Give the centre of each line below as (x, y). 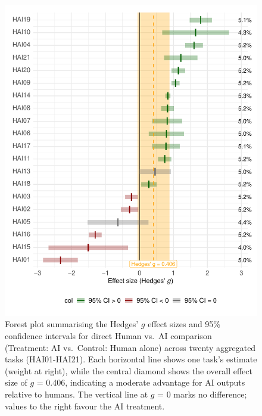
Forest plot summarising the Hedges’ (72, 324)
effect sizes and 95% (184, 324)
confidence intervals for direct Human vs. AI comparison (108, 336)
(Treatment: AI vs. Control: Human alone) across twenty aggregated (130, 347)
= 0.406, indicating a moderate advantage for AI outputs (141, 382)
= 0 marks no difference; (202, 394)
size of (16, 382)
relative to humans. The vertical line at (77, 394)
